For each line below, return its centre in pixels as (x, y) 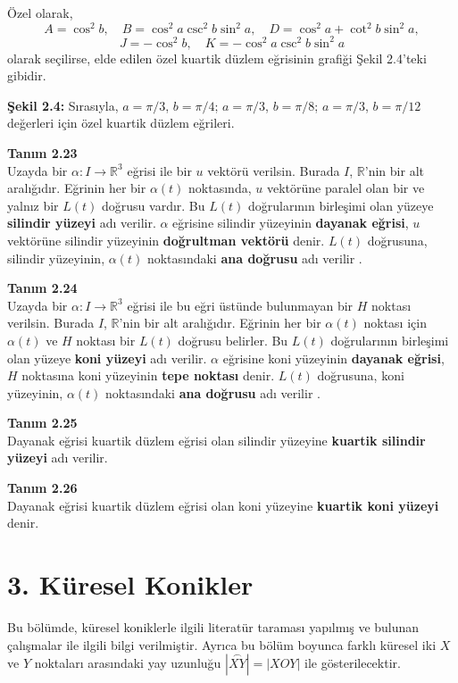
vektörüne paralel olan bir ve (346, 188)
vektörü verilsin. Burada (274, 170)
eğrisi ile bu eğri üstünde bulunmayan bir (240, 305)
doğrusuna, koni (361, 375)
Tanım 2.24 (42, 288)
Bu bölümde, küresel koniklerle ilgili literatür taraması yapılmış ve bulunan (213, 626)
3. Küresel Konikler (130, 584)
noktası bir (106, 340)
